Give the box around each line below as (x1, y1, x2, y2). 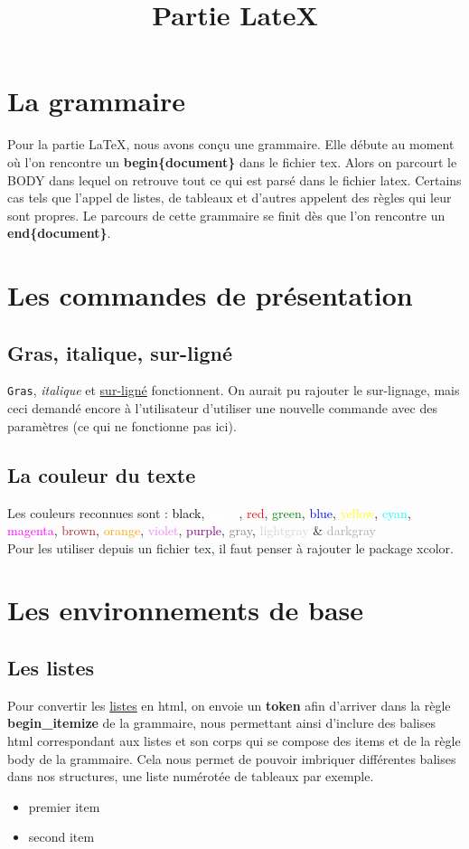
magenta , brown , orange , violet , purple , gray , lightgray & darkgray (7, 521, 376, 540)
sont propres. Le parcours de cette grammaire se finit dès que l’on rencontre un (7, 205, 446, 224)
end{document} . (7, 223, 111, 242)
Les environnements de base (7, 591, 364, 628)
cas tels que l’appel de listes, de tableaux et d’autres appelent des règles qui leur (7, 188, 452, 207)
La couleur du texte (7, 460, 196, 488)
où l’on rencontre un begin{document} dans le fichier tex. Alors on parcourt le (7, 152, 457, 171)
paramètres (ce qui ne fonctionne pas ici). (7, 416, 237, 435)
